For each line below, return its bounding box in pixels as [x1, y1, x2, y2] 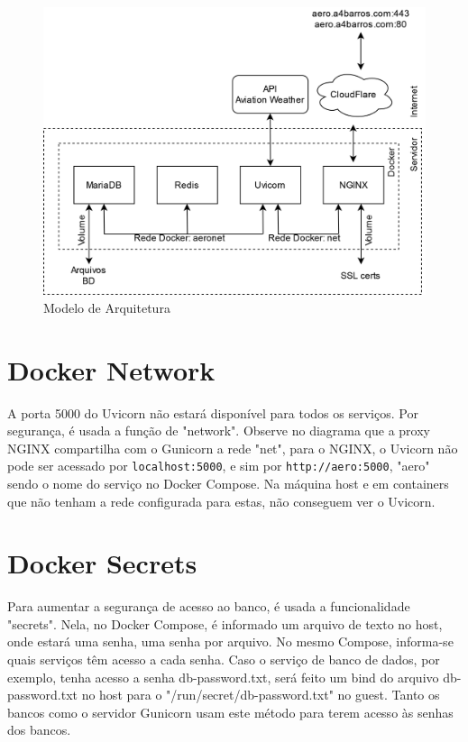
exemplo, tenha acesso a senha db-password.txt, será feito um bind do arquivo [7, 667, 439, 686]
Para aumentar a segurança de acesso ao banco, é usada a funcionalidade [7, 597, 410, 616]
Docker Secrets [7, 545, 197, 582]
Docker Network [7, 351, 216, 388]
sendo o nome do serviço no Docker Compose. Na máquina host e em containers [7, 473, 449, 492]
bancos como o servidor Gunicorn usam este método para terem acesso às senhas [7, 702, 454, 721]
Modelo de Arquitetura [43, 298, 170, 316]
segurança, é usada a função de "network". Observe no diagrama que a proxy [7, 421, 430, 440]
